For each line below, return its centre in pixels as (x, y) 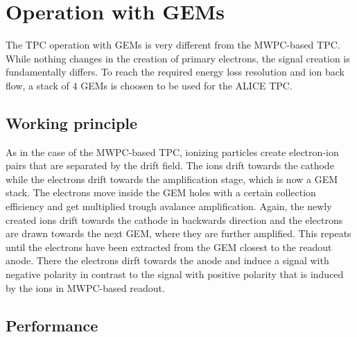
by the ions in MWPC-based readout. (85, 287)
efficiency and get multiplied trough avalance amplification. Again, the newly (169, 206)
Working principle (72, 122)
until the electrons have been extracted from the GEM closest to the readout (169, 247)
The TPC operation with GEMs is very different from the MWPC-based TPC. (173, 45)
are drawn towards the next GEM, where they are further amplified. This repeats (178, 233)
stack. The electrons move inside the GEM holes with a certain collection (161, 192)
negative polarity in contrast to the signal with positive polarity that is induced (175, 274)
